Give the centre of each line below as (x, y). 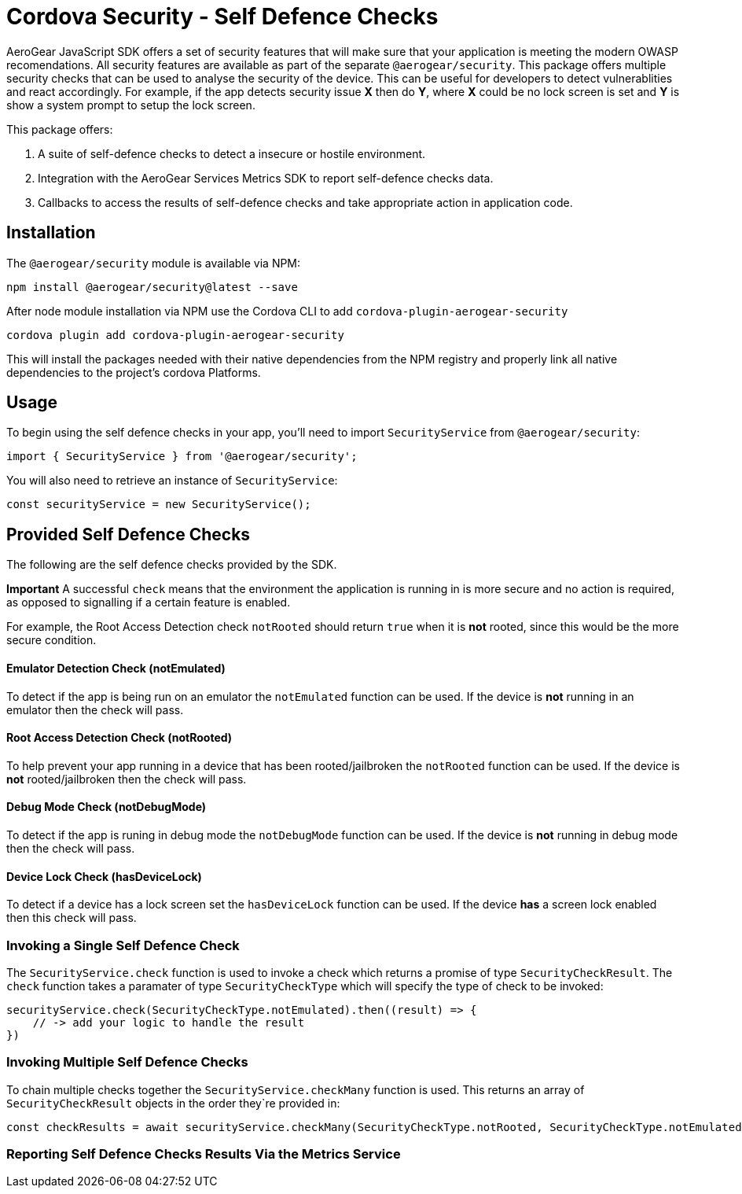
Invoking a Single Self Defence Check (123, 945)
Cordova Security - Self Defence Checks (222, 17)
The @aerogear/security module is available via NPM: (154, 263)
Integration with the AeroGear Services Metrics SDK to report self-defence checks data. (266, 178)
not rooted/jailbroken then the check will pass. (127, 779)
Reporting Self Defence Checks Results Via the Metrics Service (204, 1154)
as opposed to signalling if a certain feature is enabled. (149, 603)
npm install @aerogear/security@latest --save (152, 287)
